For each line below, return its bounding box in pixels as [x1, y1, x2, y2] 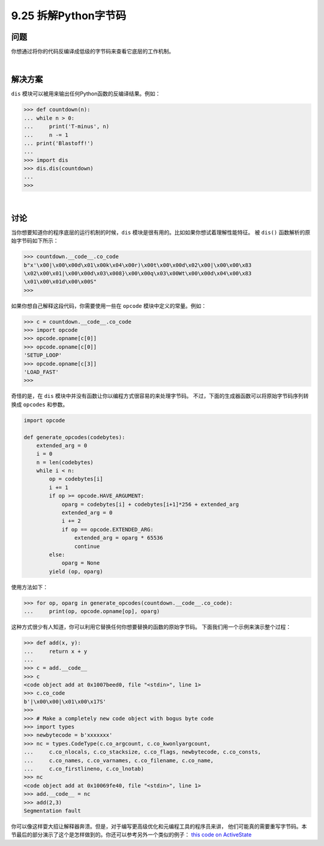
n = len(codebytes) [36, 459, 94, 466]
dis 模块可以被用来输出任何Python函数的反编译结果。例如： [11, 90, 161, 97]
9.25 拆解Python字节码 [11, 9, 127, 22]
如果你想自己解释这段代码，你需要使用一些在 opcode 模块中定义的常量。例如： [11, 302, 207, 309]
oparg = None [61, 560, 100, 566]
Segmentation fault [23, 807, 81, 814]
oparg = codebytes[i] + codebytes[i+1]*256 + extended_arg [61, 501, 239, 508]
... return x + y [23, 648, 88, 655]
